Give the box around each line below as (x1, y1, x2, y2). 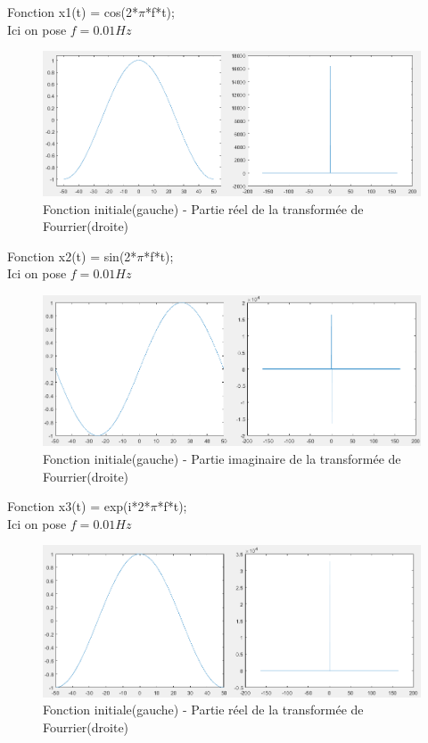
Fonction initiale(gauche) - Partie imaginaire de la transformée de (43, 450, 401, 468)
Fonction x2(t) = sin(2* (7, 246, 137, 265)
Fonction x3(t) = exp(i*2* (7, 497, 151, 516)
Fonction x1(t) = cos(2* (7, 3, 138, 21)
